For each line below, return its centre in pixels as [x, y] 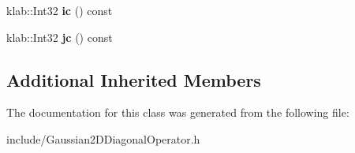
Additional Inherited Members [134, 79]
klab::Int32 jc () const [60, 37]
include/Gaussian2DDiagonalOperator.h [103, 138]
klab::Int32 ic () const [60, 10]
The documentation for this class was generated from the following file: [178, 112]
